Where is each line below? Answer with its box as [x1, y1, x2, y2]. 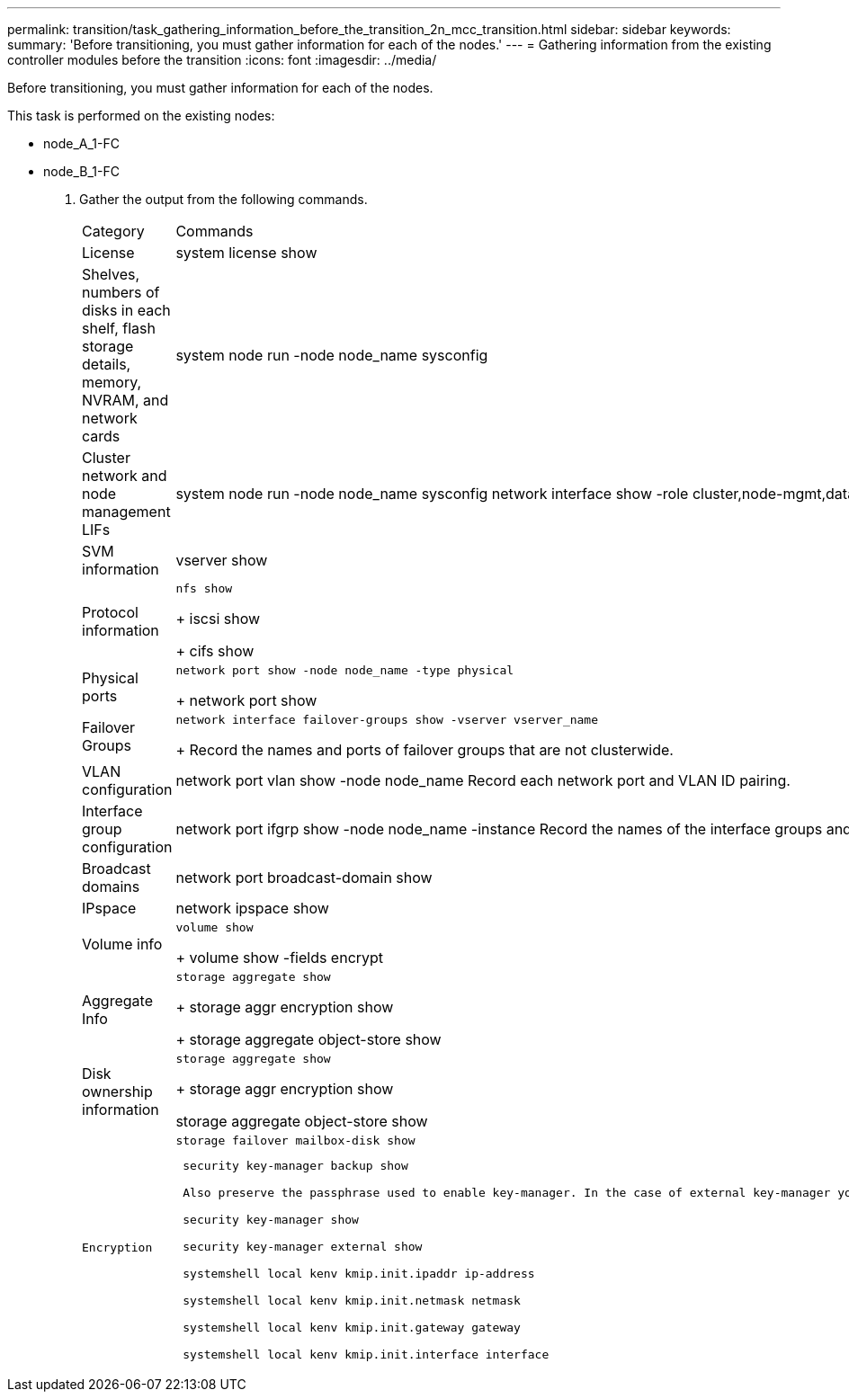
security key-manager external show [183, 1240, 423, 1253]
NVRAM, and [82, 391, 169, 409]
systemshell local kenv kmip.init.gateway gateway [183, 1321, 521, 1334]
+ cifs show [175, 642, 255, 660]
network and [82, 467, 167, 485]
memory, [82, 373, 142, 391]
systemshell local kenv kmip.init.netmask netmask [183, 1294, 521, 1307]
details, [82, 355, 131, 373]
